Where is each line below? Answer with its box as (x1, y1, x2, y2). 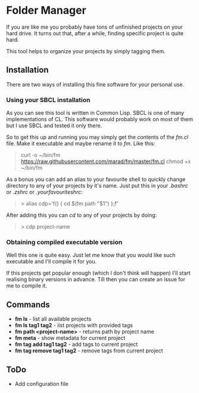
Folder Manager (6, 4, 86, 17)
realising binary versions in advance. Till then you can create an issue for (6, 276, 186, 283)
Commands (6, 299, 51, 309)
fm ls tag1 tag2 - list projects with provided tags (14, 322, 133, 329)
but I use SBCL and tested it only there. (6, 122, 102, 129)
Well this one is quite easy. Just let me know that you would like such (6, 251, 176, 259)
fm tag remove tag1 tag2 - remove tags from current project (14, 347, 163, 354)
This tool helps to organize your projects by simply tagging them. (6, 47, 166, 54)
